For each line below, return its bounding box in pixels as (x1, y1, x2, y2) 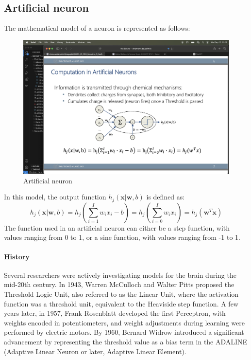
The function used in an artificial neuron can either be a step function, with (4, 222, 230, 233)
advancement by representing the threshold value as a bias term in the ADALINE (4, 336, 248, 346)
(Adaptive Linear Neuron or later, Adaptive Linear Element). (4, 346, 186, 356)
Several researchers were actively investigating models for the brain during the (4, 270, 236, 280)
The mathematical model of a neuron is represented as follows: (4, 23, 190, 33)
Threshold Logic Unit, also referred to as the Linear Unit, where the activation (4, 288, 239, 299)
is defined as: (146, 192, 185, 202)
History (4, 251, 30, 261)
